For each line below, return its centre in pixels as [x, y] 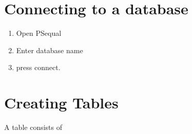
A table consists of [33, 127]
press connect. [38, 67]
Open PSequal [39, 33]
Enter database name [50, 50]
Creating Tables [61, 103]
